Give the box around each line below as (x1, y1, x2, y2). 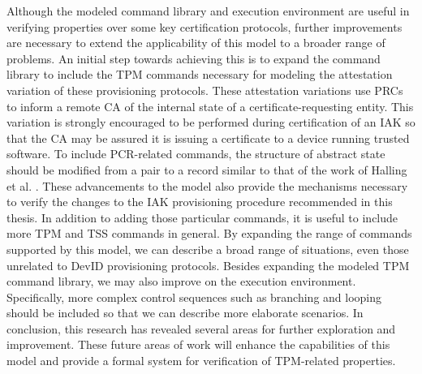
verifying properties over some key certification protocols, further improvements (6, 18, 403, 35)
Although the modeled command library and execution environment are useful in (6, 2, 410, 19)
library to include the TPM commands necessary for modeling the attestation (6, 66, 393, 83)
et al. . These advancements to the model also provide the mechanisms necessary (6, 177, 408, 194)
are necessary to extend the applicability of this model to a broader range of (6, 34, 385, 51)
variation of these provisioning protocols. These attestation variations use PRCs (6, 81, 403, 98)
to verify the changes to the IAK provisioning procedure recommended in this (6, 193, 393, 210)
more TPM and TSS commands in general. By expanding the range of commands (6, 225, 412, 242)
